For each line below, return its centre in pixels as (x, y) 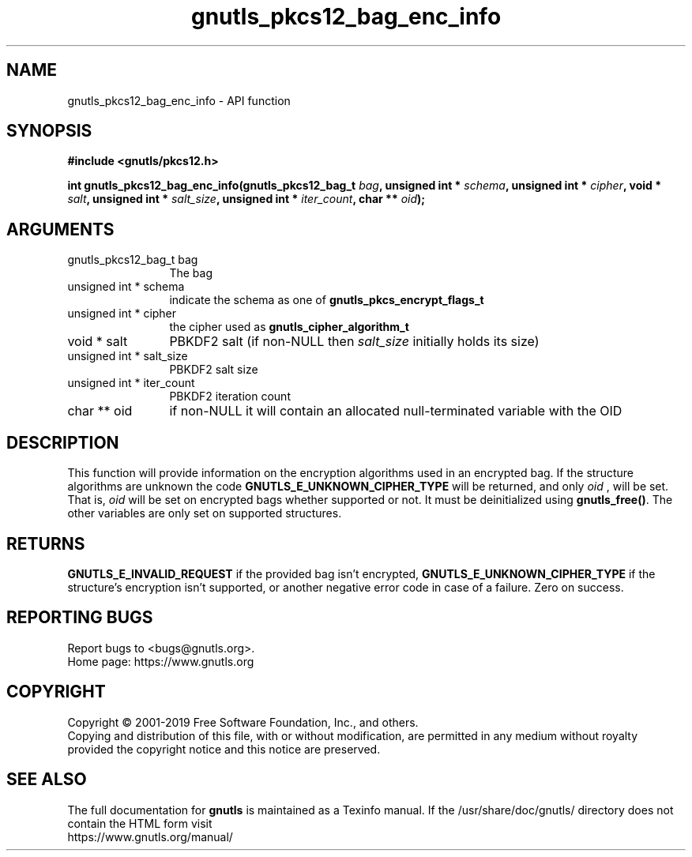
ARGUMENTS (60, 229)
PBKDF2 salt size (214, 370)
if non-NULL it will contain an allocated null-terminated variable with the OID (396, 411)
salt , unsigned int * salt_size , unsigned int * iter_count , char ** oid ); (246, 199)
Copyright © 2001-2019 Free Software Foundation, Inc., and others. (243, 722)
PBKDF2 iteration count (230, 397)
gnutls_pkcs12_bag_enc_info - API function (179, 100)
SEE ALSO (47, 780)
